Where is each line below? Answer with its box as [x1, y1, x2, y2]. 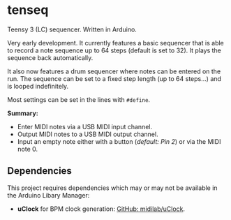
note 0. [17, 145, 38, 153]
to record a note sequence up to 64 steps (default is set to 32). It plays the [7, 46, 222, 54]
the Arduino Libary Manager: [7, 191, 90, 199]
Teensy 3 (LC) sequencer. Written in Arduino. [7, 25, 137, 34]
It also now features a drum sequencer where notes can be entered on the [7, 67, 221, 75]
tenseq [7, 2, 49, 18]
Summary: [7, 109, 38, 117]
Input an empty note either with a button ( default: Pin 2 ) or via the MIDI [17, 137, 221, 145]
